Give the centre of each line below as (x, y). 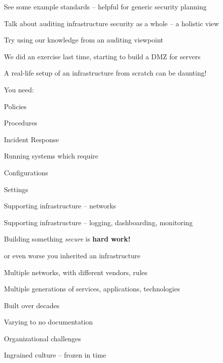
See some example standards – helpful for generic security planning (105, 6)
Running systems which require (51, 156)
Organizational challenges (43, 338)
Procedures (21, 123)
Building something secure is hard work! (67, 239)
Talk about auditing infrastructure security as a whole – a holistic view (111, 23)
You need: (19, 89)
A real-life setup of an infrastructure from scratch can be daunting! (105, 73)
